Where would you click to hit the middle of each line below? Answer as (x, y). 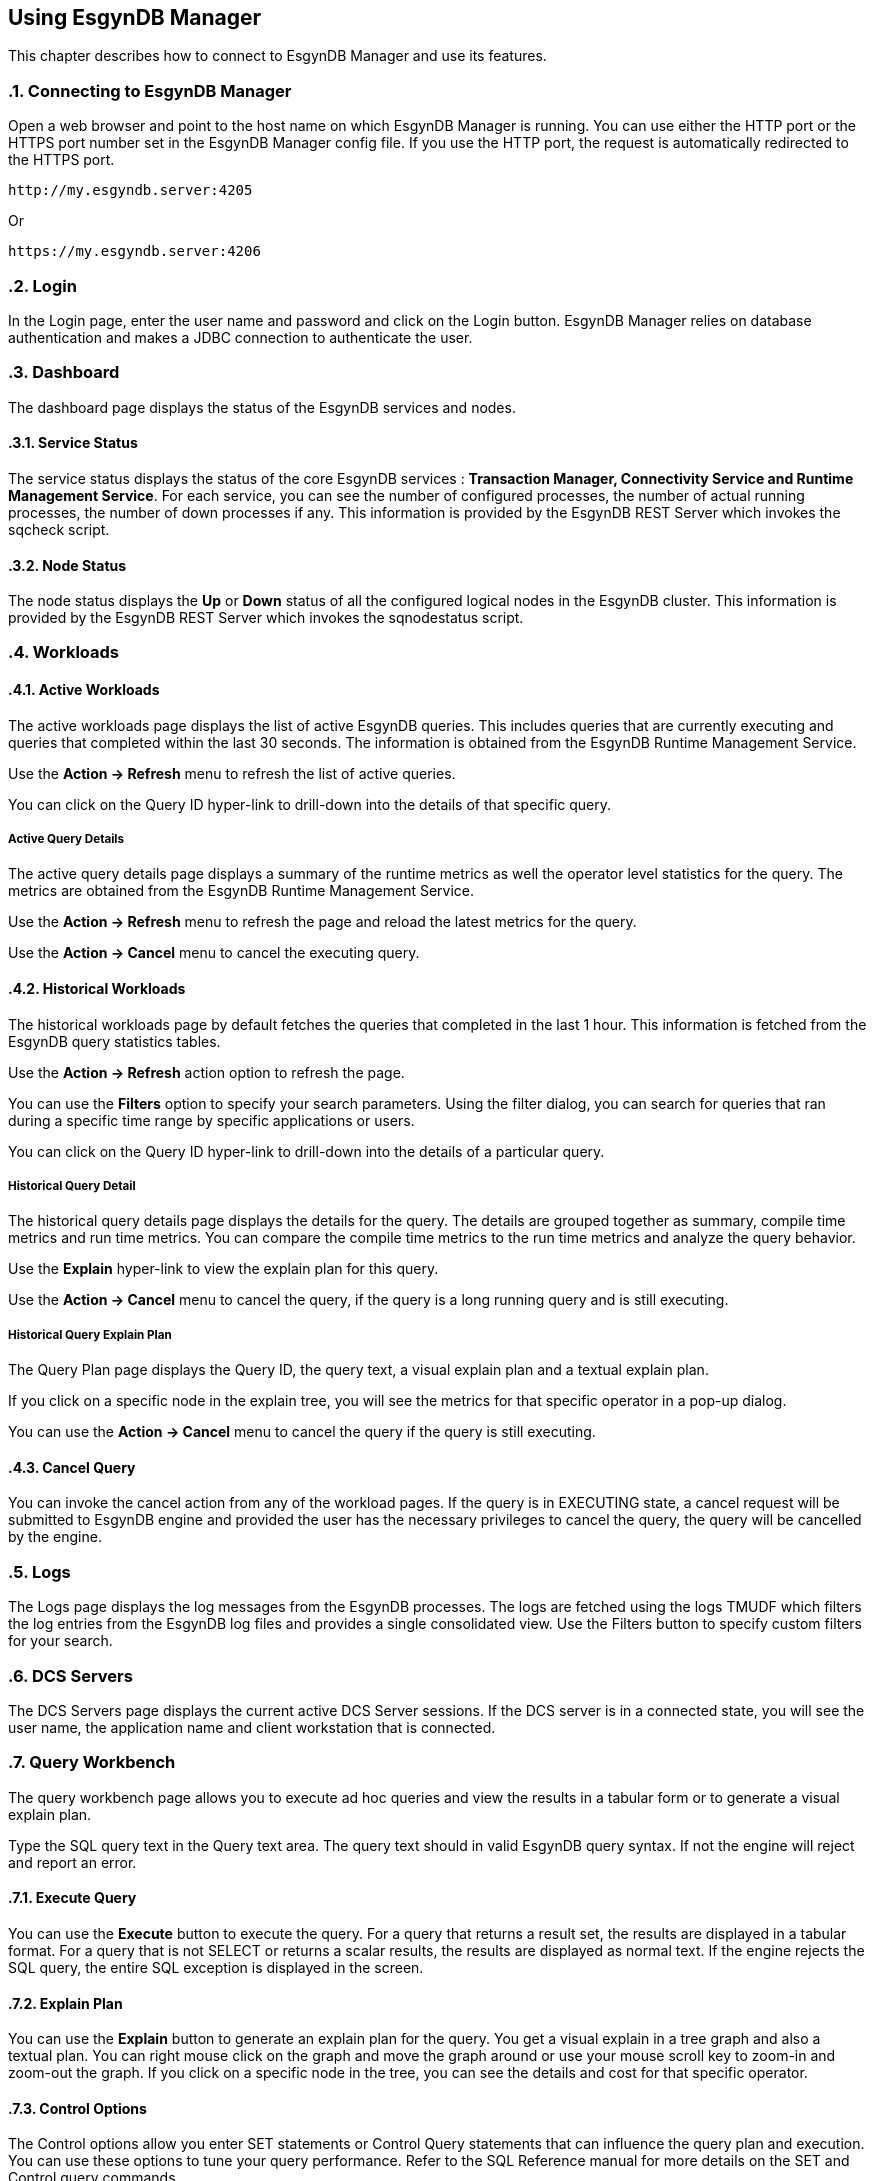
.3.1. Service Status (73, 443)
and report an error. (72, 1862)
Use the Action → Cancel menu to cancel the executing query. (214, 953)
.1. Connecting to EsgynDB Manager (150, 90)
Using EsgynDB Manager (135, 17)
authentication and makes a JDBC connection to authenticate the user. (240, 337)
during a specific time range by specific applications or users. (211, 1120)
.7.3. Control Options (77, 2108)
